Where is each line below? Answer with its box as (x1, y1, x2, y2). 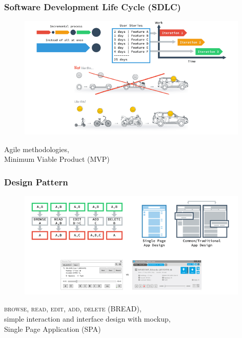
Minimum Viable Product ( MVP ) (4, 154, 110, 164)
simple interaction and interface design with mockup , (4, 313, 171, 324)
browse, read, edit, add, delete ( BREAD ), (4, 303, 142, 314)
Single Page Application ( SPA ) (4, 323, 101, 334)
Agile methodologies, (4, 143, 69, 154)
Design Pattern (4, 175, 68, 188)
